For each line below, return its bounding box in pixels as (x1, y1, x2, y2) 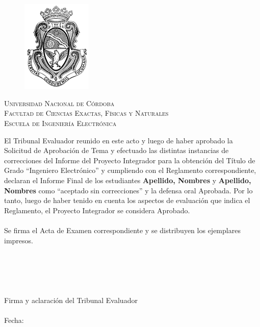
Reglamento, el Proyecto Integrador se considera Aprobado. (4, 205, 190, 215)
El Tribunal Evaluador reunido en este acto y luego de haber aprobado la (4, 135, 233, 145)
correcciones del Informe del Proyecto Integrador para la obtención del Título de (4, 155, 255, 165)
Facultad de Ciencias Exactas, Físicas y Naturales (4, 108, 169, 118)
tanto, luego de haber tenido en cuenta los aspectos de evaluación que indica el (4, 195, 250, 206)
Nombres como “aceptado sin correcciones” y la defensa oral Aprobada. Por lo (4, 185, 253, 195)
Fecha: (4, 315, 24, 325)
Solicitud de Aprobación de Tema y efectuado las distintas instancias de (4, 145, 229, 156)
